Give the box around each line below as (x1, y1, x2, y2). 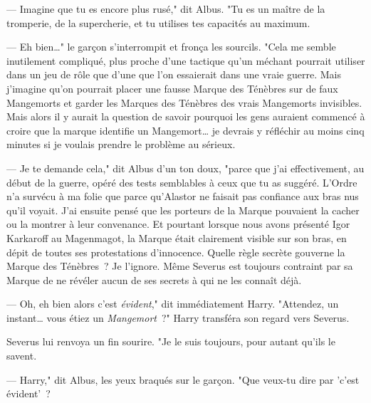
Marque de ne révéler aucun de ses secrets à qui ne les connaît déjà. (6, 272, 302, 287)
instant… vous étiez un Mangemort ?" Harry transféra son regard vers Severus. (6, 310, 350, 325)
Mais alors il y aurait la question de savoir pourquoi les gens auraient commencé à (6, 109, 365, 124)
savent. (6, 348, 37, 363)
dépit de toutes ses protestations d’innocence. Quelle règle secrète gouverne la (6, 244, 345, 259)
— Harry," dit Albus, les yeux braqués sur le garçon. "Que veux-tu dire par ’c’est (6, 372, 360, 387)
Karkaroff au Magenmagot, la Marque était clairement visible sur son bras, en (6, 230, 347, 245)
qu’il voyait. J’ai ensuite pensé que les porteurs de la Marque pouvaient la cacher (6, 202, 360, 217)
